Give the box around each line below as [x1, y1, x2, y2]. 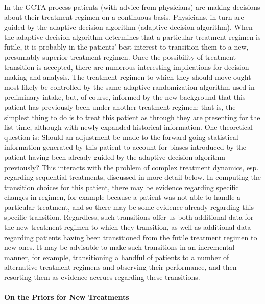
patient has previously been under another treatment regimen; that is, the [4, 101, 236, 112]
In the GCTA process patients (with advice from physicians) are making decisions [4, 2, 260, 12]
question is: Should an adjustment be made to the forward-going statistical [4, 131, 238, 142]
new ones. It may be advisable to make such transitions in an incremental [4, 242, 235, 252]
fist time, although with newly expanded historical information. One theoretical [4, 122, 253, 132]
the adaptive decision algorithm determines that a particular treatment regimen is [4, 31, 261, 42]
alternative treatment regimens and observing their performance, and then [4, 262, 237, 272]
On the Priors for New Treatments [4, 292, 129, 302]
